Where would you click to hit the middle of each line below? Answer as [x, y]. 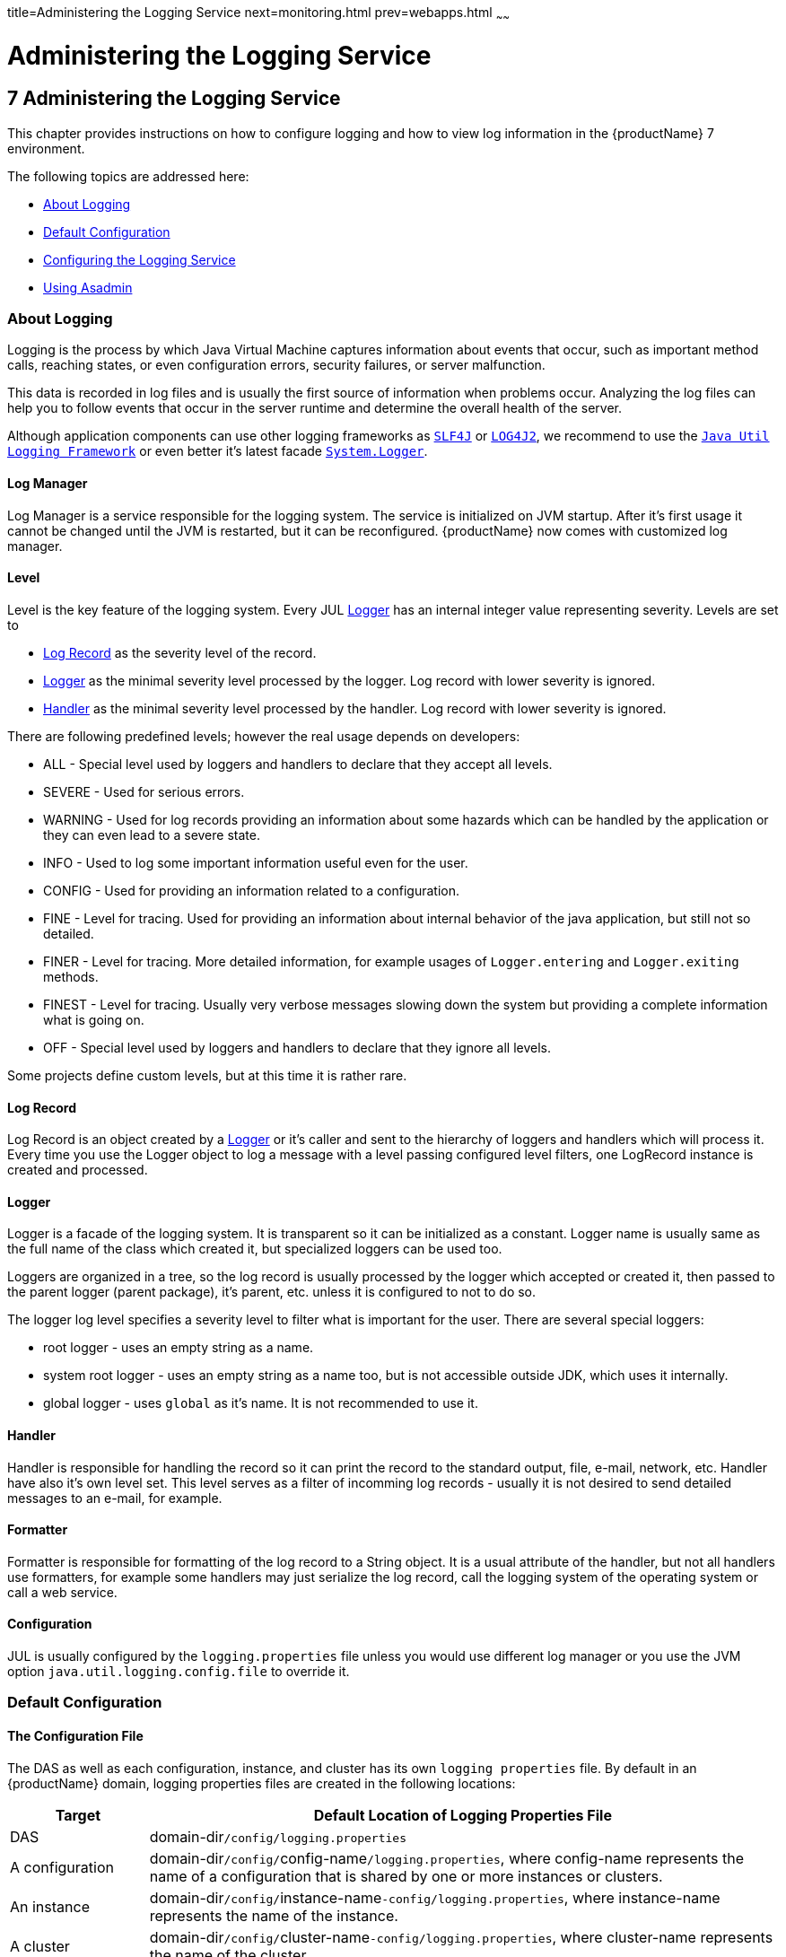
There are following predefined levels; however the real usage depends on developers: [264, 736]
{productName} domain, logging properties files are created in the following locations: [262, 1783]
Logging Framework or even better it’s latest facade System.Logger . [218, 451]
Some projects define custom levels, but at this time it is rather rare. [207, 1075]
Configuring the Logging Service [140, 259]
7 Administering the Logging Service [174, 99]
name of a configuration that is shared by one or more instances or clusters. [406, 1876]
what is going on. [94, 1019]
